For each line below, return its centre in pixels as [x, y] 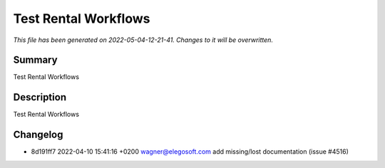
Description [40, 97]
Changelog [38, 135]
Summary [35, 60]
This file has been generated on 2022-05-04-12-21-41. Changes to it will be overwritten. [143, 40]
